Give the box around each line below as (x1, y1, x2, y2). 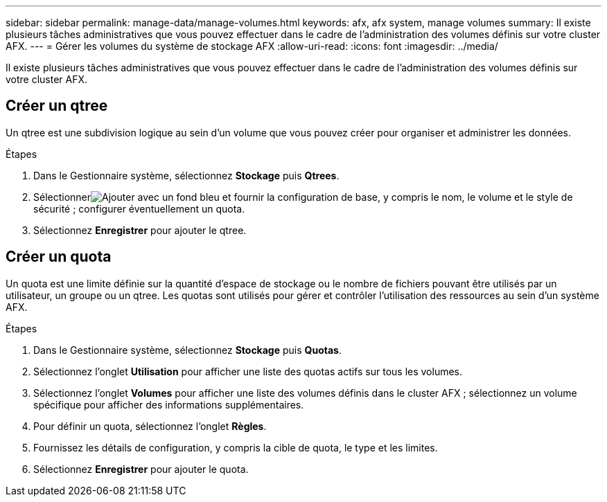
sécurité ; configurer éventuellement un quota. (33, 202, 245, 215)
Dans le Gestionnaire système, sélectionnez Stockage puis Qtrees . (33, 169, 340, 181)
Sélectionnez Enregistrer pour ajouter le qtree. (33, 224, 247, 236)
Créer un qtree (6, 97, 108, 115)
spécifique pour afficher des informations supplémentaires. (33, 398, 304, 411)
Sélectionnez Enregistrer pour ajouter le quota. (33, 463, 249, 475)
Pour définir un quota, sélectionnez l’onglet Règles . (33, 420, 267, 432)
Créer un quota (6, 248, 112, 266)
